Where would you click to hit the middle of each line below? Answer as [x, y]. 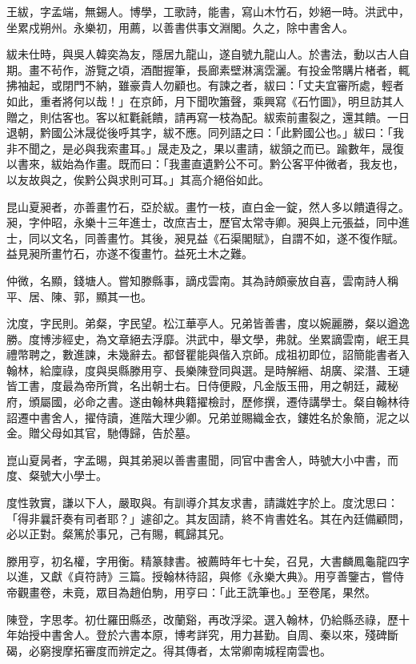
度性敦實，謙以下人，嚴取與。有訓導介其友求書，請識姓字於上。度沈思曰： [202, 503]
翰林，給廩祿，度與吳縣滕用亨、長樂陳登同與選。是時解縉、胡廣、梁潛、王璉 [208, 370]
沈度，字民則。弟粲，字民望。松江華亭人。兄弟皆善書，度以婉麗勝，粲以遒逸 [208, 323]
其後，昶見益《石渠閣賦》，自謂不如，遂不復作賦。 [272, 237]
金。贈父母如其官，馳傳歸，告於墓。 [102, 433]
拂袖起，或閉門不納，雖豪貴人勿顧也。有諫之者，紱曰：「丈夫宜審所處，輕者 [205, 85]
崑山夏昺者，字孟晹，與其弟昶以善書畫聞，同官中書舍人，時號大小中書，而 [202, 459]
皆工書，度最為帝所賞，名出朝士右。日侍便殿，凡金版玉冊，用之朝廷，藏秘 [202, 386]
